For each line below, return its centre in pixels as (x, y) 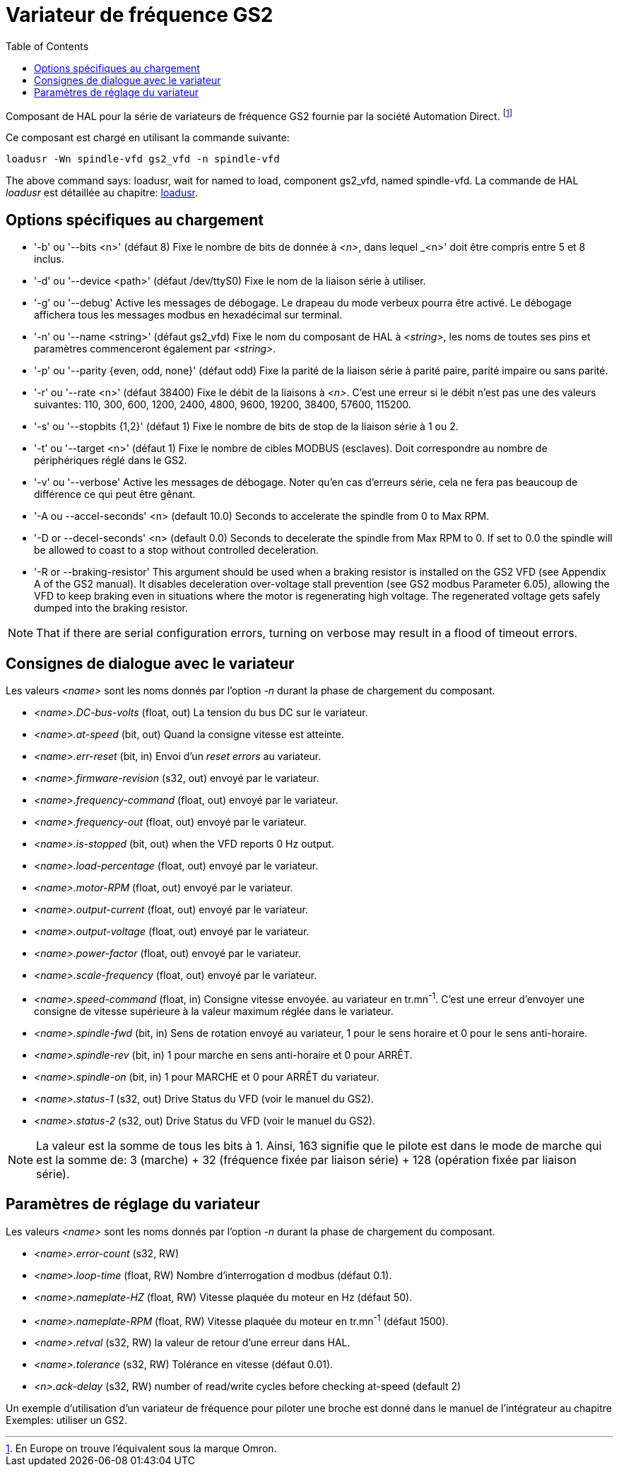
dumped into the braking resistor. (111, 608)
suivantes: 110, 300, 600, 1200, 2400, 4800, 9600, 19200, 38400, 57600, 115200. (223, 405)
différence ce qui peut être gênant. (115, 494)
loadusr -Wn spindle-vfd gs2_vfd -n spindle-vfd (143, 159)
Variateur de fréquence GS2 (140, 15)
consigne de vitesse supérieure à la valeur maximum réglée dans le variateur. (214, 1011)
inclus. (49, 259)
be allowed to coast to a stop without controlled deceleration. (176, 550)
